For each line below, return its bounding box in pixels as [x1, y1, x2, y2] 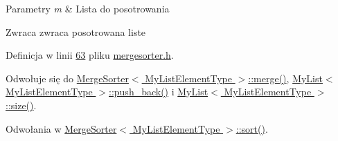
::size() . [6, 97, 37, 112]
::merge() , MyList [248, 70, 323, 85]
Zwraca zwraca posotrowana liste [6, 24, 146, 39]
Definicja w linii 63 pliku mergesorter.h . [6, 48, 174, 62]
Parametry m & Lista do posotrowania [6, 1, 170, 15]
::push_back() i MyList [109, 84, 208, 99]
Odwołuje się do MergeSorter [6, 70, 129, 85]
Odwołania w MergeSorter [6, 121, 117, 135]
